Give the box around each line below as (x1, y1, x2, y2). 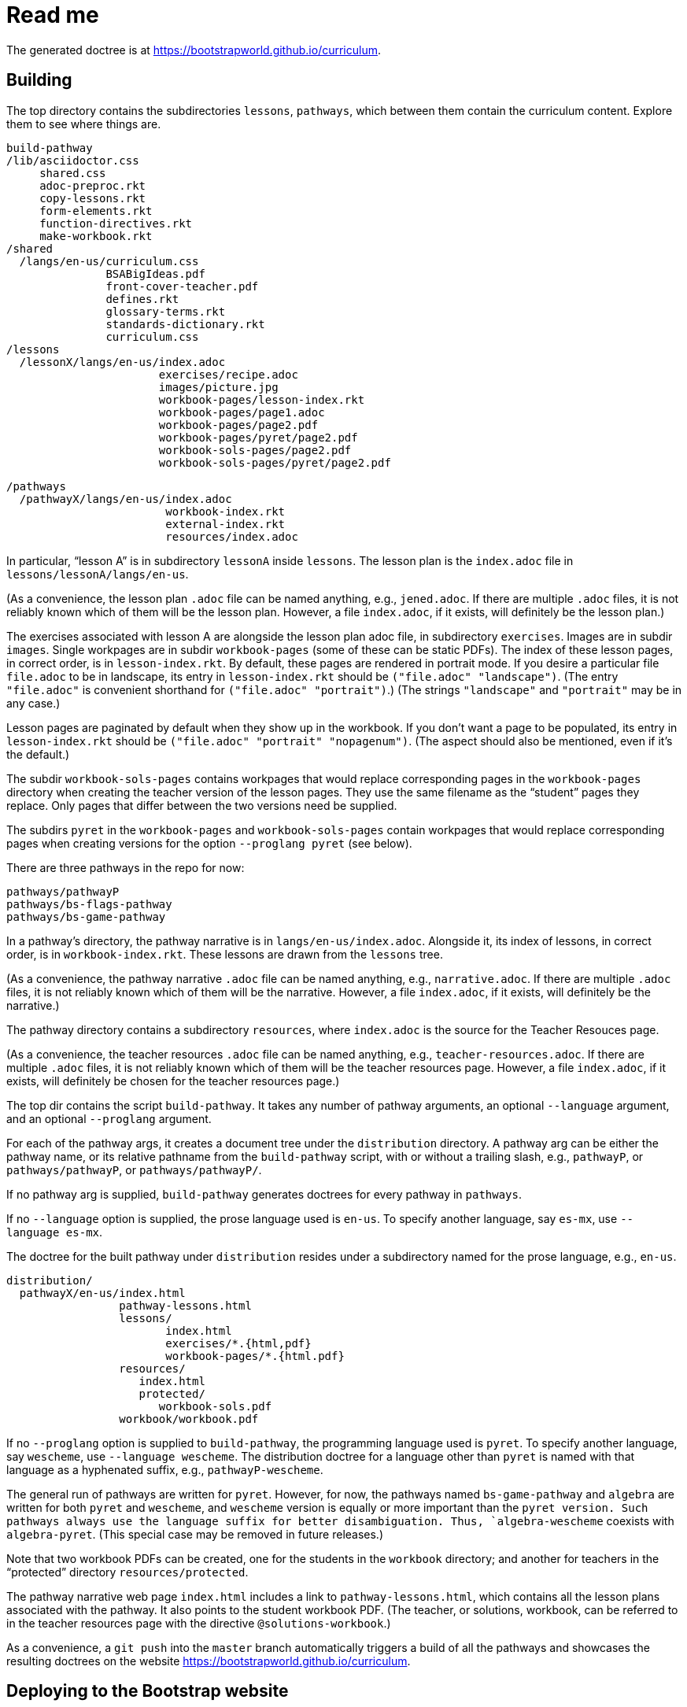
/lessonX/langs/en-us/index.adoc (19, 355, 226, 368)
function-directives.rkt (39, 216, 193, 230)
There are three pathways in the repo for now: (6, 860, 245, 874)
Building (6, 70, 72, 91)
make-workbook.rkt (39, 229, 153, 242)
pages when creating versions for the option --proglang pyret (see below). (6, 836, 412, 850)
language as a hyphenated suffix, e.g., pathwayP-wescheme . (6, 1462, 323, 1476)
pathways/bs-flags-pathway (6, 897, 172, 911)
